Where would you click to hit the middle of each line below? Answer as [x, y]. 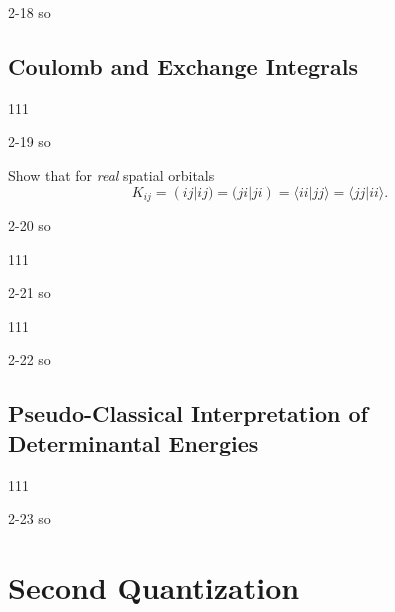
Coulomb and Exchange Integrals [183, 65]
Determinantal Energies [133, 442]
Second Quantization [154, 586]
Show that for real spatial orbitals [111, 174]
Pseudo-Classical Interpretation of [188, 413]
